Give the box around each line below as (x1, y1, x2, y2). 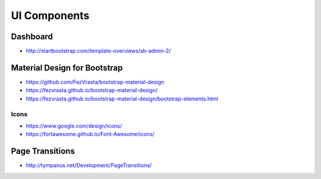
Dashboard (11, 32, 53, 42)
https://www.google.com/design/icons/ (26, 122, 122, 129)
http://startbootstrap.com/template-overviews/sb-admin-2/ (26, 48, 171, 55)
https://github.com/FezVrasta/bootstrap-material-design (26, 78, 165, 86)
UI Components (11, 9, 90, 22)
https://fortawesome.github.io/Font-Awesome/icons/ (26, 131, 155, 138)
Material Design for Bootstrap (11, 62, 123, 73)
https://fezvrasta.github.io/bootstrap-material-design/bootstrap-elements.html (26, 95, 218, 102)
